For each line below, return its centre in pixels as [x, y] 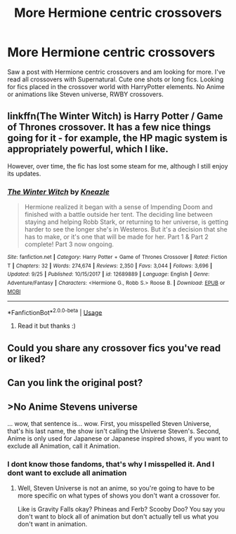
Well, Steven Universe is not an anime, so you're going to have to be [116, 488]
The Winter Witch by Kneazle [59, 192]
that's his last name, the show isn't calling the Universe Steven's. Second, [114, 431]
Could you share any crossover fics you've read [114, 348]
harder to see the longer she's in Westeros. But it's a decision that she [126, 229]
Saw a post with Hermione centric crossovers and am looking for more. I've [117, 72]
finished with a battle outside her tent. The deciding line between [118, 215]
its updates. [24, 173]
